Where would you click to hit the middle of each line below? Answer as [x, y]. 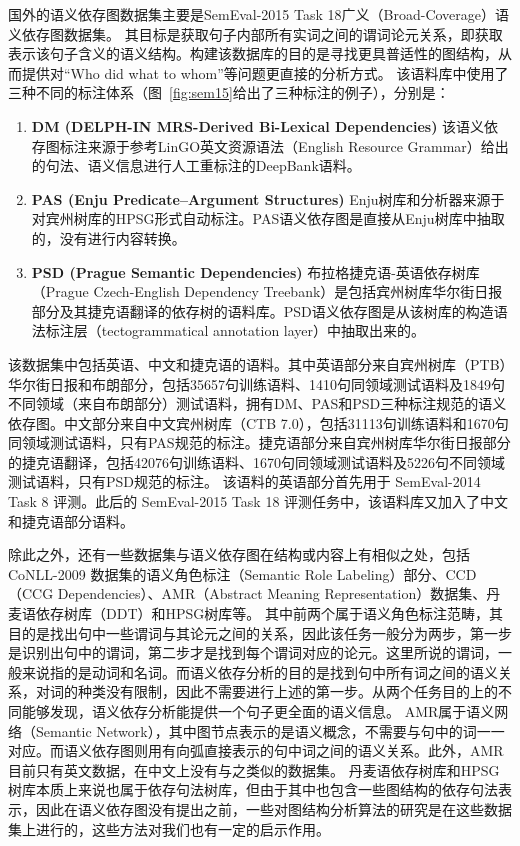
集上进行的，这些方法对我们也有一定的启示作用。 [169, 828]
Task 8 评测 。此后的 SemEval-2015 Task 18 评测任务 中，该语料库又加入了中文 [258, 501]
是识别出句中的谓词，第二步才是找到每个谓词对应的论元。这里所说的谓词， [253, 652]
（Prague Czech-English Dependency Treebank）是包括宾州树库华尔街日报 [267, 291]
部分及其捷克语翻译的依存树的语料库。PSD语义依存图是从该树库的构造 [262, 310]
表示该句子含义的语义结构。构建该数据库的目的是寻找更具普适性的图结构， [253, 53]
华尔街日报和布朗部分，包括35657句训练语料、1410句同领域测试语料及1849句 [256, 383]
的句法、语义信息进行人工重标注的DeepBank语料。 [196, 165]
